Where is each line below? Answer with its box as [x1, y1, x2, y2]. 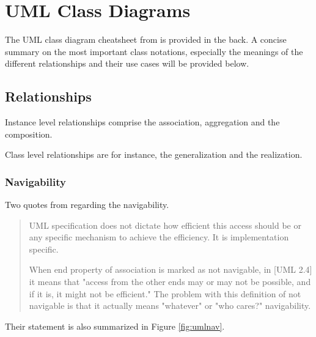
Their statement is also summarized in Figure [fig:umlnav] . [5, 319, 225, 332]
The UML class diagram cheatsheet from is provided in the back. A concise [5, 33, 287, 46]
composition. [5, 127, 53, 140]
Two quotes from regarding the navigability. [5, 198, 169, 211]
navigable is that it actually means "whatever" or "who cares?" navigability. [29, 299, 311, 312]
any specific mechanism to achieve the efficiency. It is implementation [29, 231, 289, 243]
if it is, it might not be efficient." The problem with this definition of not [29, 287, 301, 300]
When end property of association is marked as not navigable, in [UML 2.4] [29, 263, 312, 276]
